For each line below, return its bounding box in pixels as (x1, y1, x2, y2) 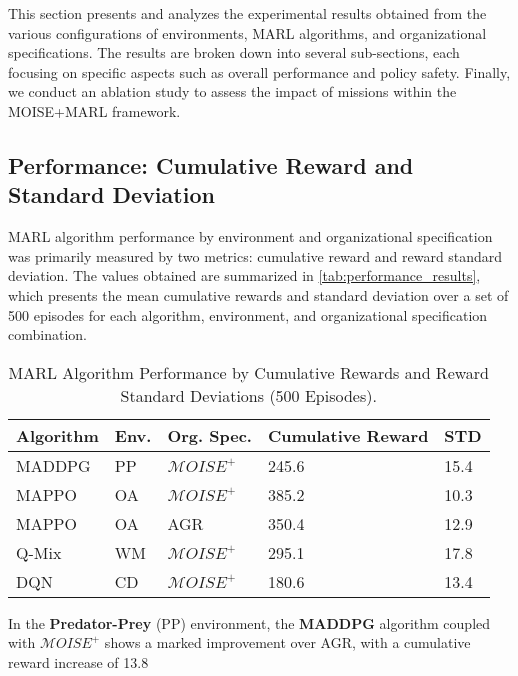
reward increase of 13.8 (8, 651, 149, 672)
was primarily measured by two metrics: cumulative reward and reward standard (8, 245, 503, 266)
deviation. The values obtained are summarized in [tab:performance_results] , (8, 265, 481, 286)
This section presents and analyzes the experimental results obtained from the (8, 3, 487, 23)
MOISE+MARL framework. (8, 100, 181, 121)
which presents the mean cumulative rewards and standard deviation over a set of (8, 284, 509, 305)
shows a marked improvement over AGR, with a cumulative (104, 632, 471, 653)
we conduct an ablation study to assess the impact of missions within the (8, 81, 457, 102)
